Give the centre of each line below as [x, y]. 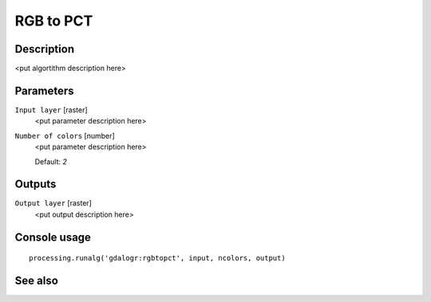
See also [37, 281]
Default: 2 [51, 161]
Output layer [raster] [53, 203]
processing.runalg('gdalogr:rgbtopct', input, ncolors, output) [158, 258]
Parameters [44, 90]
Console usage [53, 237]
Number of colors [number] [65, 135]
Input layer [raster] [51, 110]
